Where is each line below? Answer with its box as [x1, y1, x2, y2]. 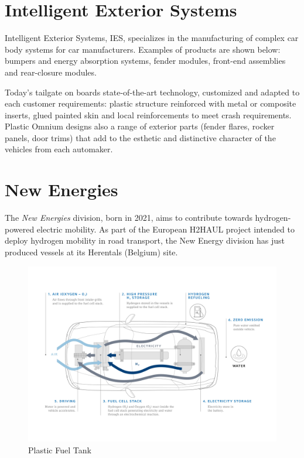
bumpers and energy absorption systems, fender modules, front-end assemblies [5, 54, 286, 67]
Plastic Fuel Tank [28, 443, 91, 456]
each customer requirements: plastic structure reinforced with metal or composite [5, 97, 296, 110]
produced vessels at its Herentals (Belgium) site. [5, 245, 178, 258]
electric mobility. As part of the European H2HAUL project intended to [36, 223, 295, 235]
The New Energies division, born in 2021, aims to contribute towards [5, 211, 252, 224]
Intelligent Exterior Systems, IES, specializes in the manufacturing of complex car [5, 32, 299, 44]
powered [5, 223, 35, 235]
